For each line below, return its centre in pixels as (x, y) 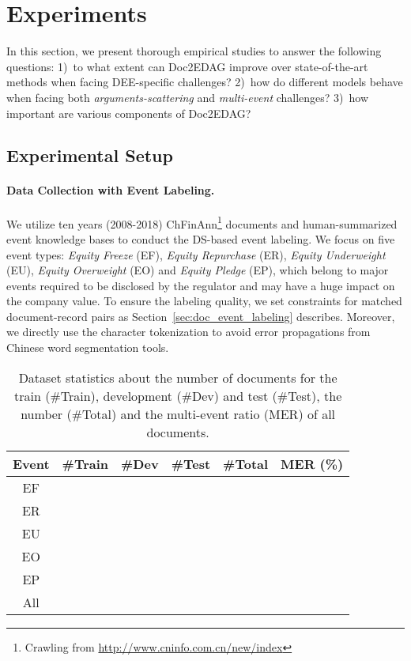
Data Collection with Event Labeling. (111, 190)
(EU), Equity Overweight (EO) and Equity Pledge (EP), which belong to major (198, 270)
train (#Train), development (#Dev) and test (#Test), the (178, 395)
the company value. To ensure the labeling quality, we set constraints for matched (204, 301)
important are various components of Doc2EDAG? (129, 113)
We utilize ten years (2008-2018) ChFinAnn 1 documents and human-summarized (202, 222)
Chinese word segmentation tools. (88, 347)
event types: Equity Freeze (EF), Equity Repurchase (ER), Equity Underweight (196, 254)
